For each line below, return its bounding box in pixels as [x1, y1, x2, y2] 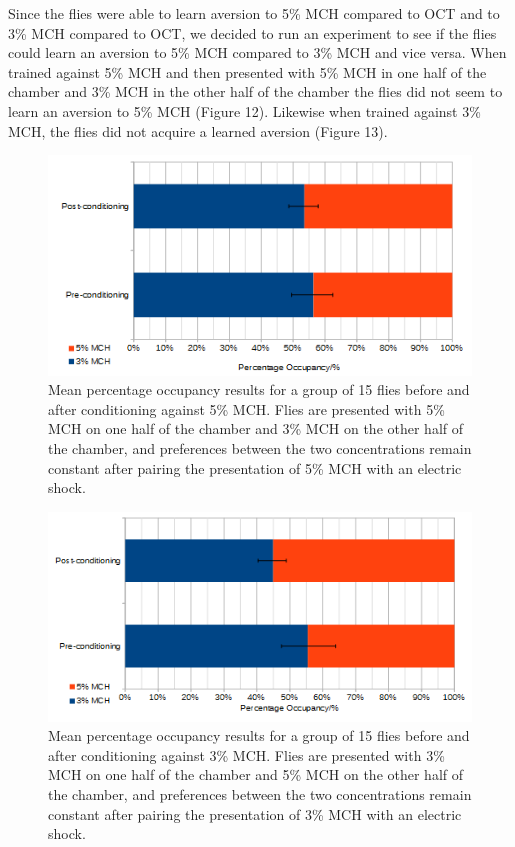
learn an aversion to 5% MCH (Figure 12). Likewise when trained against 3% [8, 100, 481, 121]
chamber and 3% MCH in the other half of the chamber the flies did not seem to [8, 81, 503, 102]
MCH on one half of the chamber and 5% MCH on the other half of [48, 764, 464, 785]
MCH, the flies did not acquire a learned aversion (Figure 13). [8, 120, 388, 141]
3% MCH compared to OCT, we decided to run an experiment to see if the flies [8, 22, 497, 43]
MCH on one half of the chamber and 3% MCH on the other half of [48, 418, 464, 439]
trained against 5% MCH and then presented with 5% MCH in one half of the [8, 61, 487, 82]
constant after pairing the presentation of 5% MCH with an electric [48, 457, 462, 478]
